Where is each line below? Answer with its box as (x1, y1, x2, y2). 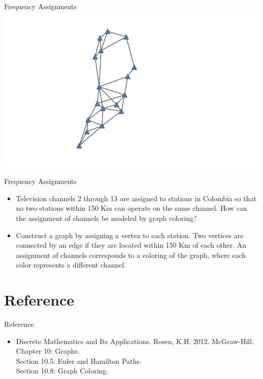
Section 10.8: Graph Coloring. (16, 365, 109, 376)
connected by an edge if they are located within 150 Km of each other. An (16, 240, 246, 250)
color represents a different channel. (16, 259, 126, 270)
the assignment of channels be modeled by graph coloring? (16, 213, 197, 223)
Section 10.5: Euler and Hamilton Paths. (16, 355, 142, 366)
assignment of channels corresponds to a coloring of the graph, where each (16, 249, 246, 260)
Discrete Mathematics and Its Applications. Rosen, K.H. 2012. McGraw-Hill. (16, 335, 254, 346)
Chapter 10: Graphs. (16, 346, 80, 356)
